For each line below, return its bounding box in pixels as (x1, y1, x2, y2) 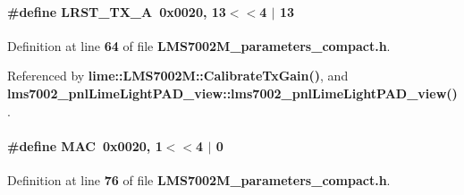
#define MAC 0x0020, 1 (7, 136, 163, 155)
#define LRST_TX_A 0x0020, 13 (7, 2, 226, 21)
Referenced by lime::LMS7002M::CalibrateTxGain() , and (7, 66, 349, 85)
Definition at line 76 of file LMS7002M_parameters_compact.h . (7, 170, 391, 189)
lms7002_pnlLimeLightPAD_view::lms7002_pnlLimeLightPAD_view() (7, 83, 458, 102)
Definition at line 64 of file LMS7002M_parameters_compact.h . (7, 36, 391, 55)
